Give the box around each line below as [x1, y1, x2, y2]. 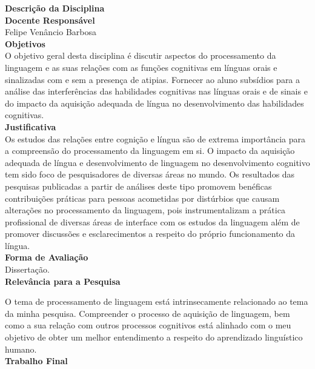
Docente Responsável [5, 13, 95, 26]
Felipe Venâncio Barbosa [5, 25, 97, 38]
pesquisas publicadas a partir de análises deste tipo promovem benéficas [5, 179, 272, 192]
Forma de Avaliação [5, 251, 88, 264]
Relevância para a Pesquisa [5, 274, 121, 287]
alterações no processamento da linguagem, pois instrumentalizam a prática [5, 204, 285, 216]
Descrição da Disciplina [5, 2, 105, 14]
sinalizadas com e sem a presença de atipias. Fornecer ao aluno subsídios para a [5, 73, 300, 85]
